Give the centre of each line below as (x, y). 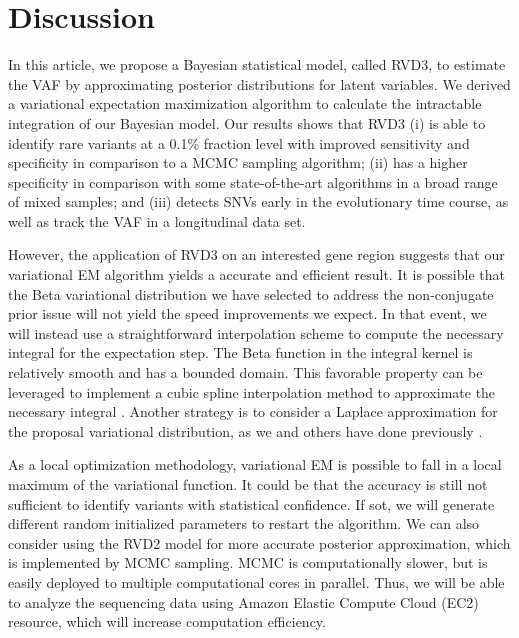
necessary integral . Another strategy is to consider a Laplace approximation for (253, 411)
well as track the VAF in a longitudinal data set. (157, 220)
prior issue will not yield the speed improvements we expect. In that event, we (247, 313)
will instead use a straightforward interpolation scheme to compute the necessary (256, 332)
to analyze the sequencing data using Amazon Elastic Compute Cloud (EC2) (243, 601)
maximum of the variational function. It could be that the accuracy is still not (248, 484)
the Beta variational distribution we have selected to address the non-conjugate (251, 293)
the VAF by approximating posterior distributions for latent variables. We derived (259, 83)
